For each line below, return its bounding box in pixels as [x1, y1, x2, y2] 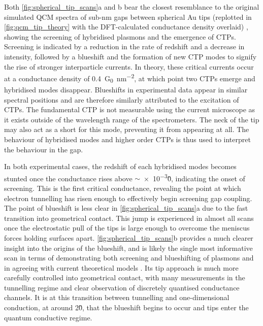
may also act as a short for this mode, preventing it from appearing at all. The [4, 124, 249, 135]
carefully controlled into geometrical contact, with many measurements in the [4, 272, 245, 283]
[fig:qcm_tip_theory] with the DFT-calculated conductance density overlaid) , [4, 21, 248, 32]
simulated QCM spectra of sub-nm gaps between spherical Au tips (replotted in [4, 11, 252, 22]
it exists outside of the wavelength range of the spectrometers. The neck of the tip [4, 114, 259, 124]
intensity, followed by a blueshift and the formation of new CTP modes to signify [4, 51, 257, 61]
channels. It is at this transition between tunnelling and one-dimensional [4, 292, 229, 303]
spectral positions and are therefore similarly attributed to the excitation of [4, 94, 239, 105]
